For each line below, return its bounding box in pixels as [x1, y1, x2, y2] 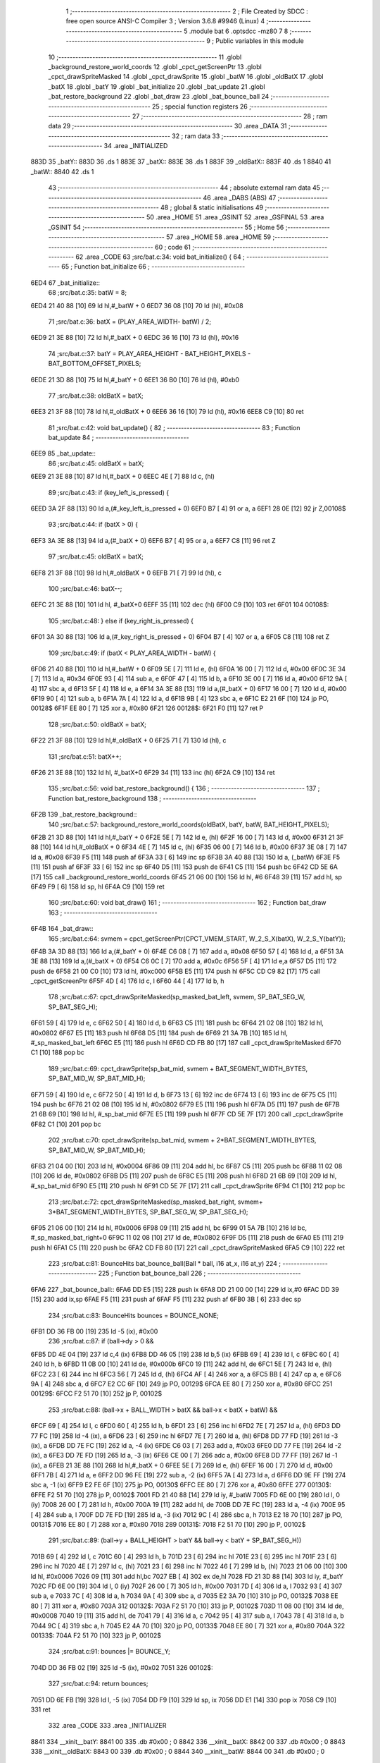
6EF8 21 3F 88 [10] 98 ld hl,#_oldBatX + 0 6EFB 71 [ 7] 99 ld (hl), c [30, 568, 222, 577]
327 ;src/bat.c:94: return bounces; [48, 1679, 148, 1688]
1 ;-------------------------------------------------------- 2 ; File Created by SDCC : [65, 7, 309, 16]
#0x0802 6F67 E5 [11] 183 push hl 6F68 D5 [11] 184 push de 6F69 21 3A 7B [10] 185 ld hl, [30, 1028, 288, 1037]
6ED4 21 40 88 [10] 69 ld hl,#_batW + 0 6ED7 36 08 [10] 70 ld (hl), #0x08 [30, 301, 243, 310]
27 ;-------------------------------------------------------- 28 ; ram [132, 111, 328, 120]
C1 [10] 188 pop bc [30, 1048, 84, 1057]
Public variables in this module [215, 37, 304, 45]
